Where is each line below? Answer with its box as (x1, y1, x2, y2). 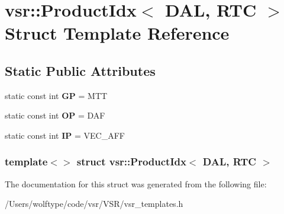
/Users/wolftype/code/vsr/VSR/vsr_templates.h (5, 197, 183, 210)
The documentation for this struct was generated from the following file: (5, 177, 267, 190)
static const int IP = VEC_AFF (5, 129, 125, 141)
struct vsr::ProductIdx (76, 154, 186, 169)
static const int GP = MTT (5, 89, 108, 101)
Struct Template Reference (5, 21, 230, 45)
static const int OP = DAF (5, 109, 105, 122)
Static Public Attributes (5, 61, 156, 79)
